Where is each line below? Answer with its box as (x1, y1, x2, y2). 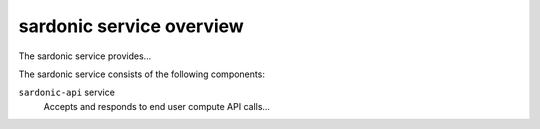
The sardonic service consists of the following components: (18, 68, 265, 80)
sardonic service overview (18, 15, 244, 37)
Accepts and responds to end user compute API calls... (43, 100, 270, 112)
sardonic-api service (18, 86, 115, 99)
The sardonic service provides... (18, 50, 152, 62)
